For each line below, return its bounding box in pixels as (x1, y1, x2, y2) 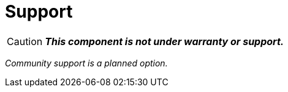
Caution (7, 35, 43, 48)
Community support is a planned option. (5, 57, 168, 68)
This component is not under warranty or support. (45, 35, 284, 48)
